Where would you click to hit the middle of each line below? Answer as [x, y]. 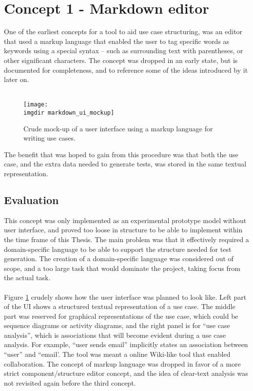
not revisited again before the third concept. [70, 382]
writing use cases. [49, 138]
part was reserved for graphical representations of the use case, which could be [121, 316]
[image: [36, 105]
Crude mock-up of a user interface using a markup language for [118, 128]
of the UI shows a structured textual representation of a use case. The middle [120, 306]
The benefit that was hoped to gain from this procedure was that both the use [121, 154]
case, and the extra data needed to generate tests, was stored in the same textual [125, 164]
